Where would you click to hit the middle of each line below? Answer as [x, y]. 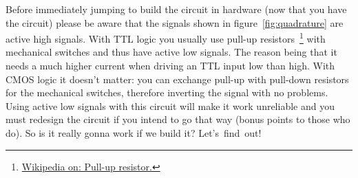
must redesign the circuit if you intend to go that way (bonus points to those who [178, 119]
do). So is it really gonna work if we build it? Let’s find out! [134, 133]
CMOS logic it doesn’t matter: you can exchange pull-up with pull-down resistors [177, 79]
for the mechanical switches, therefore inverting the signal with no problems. [167, 92]
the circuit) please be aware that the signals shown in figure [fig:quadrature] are [175, 22]
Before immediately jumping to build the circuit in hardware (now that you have [176, 9]
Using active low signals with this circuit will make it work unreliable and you [170, 105]
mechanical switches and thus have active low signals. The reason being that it [171, 52]
